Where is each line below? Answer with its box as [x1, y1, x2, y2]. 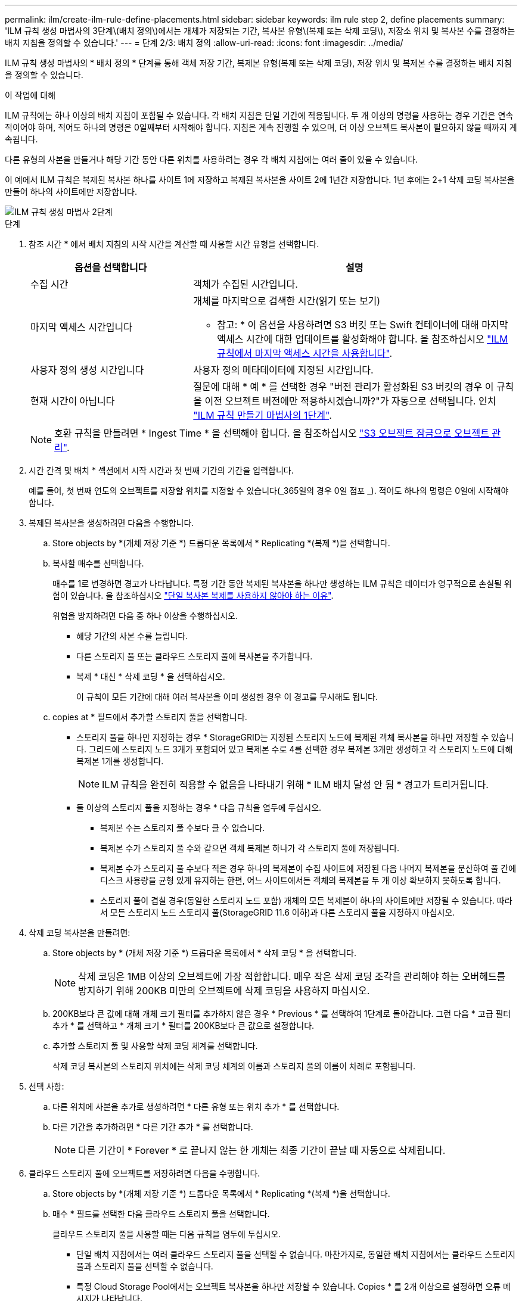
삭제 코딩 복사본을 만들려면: [29, 927, 130, 938]
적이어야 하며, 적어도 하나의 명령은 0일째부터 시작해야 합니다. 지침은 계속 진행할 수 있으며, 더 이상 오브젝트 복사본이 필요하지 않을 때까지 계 [5, 122, 517, 132]
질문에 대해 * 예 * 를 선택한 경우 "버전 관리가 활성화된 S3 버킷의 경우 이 [193, 381, 494, 393]
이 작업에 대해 [5, 90, 56, 100]
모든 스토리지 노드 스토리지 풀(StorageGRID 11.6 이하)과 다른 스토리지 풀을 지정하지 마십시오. [110, 907, 455, 917]
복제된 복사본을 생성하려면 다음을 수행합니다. [29, 518, 194, 528]
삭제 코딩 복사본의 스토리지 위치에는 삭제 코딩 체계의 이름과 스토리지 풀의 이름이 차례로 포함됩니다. [52, 1061, 416, 1071]
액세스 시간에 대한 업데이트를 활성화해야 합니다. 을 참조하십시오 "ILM [217, 333, 508, 345]
